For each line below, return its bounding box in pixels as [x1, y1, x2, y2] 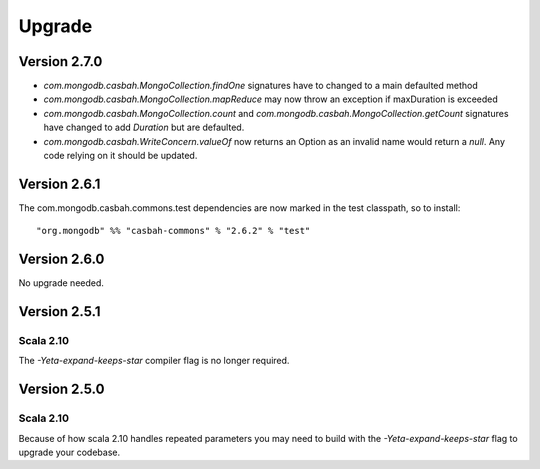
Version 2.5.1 [18, 303, 101, 320]
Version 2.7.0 [18, 53, 103, 70]
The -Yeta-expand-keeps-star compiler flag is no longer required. [18, 355, 290, 367]
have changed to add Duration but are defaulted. [43, 121, 245, 134]
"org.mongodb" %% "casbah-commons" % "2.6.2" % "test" [36, 225, 311, 237]
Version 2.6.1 [18, 175, 101, 192]
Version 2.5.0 [18, 381, 105, 398]
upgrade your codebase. [18, 446, 120, 458]
